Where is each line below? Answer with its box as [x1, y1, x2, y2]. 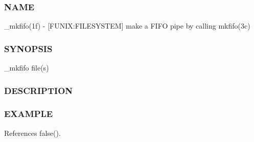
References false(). [4, 127, 61, 138]
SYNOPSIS [4, 42, 53, 55]
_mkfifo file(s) [4, 62, 49, 73]
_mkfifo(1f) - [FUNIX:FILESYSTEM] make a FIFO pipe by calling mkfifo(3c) [4, 20, 250, 31]
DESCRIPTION [4, 84, 73, 97]
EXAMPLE [4, 107, 53, 120]
